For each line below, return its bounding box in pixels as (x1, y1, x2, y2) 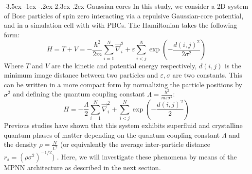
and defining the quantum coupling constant (13, 89, 145, 99)
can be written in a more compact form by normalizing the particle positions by (4, 79, 242, 89)
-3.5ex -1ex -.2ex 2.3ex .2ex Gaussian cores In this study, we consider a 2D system (4, 1, 249, 11)
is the (225, 60, 241, 70)
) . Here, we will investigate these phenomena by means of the (52, 151, 237, 161)
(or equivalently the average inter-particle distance (60, 139, 210, 149)
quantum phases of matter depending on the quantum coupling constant (4, 129, 220, 140)
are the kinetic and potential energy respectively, (51, 60, 197, 70)
